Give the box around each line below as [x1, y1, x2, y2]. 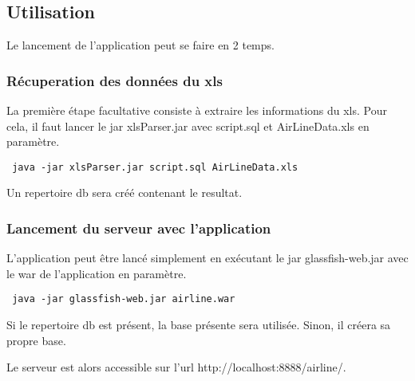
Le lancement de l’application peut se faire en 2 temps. [6, 37, 275, 53]
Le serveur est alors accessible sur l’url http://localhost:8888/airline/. [6, 359, 346, 375]
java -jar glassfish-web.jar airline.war [12, 293, 235, 305]
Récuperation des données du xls [6, 70, 223, 90]
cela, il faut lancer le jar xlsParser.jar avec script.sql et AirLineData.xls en [6, 117, 370, 134]
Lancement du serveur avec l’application [6, 218, 271, 238]
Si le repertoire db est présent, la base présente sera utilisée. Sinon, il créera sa [6, 316, 391, 333]
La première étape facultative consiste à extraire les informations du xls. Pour [6, 102, 387, 119]
